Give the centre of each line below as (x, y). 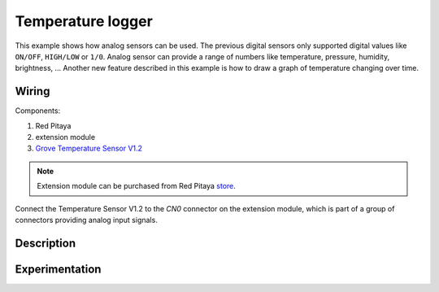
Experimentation (58, 269)
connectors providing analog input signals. (86, 220)
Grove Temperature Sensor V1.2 (89, 148)
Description (46, 243)
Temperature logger (84, 21)
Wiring (33, 92)
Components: (38, 111)
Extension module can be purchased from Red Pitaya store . (136, 186)
